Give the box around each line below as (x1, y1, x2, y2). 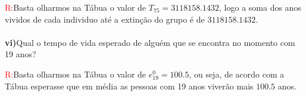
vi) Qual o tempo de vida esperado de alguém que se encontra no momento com (5, 36, 295, 48)
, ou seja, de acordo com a (189, 67, 285, 80)
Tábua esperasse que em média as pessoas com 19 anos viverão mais (5, 79, 254, 92)
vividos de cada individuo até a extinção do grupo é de (5, 13, 205, 25)
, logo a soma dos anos (219, 1, 301, 13)
